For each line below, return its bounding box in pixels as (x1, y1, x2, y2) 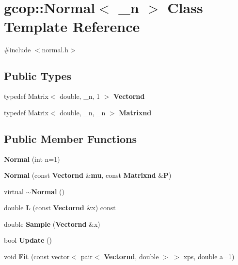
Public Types (4, 68, 72, 83)
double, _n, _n (60, 107, 106, 117)
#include (4, 45, 31, 55)
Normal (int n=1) (4, 154, 60, 164)
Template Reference (4, 16, 140, 36)
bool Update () (4, 235, 52, 245)
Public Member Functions (4, 131, 137, 146)
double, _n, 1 (60, 91, 100, 101)
